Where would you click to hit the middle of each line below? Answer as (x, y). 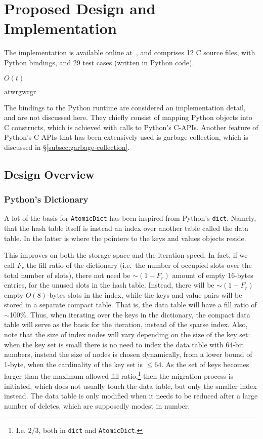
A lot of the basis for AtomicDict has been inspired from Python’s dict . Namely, (130, 218)
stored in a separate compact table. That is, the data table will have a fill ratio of (130, 305)
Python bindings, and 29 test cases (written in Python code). (99, 62)
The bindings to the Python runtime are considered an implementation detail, (125, 107)
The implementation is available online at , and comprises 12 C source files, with (130, 52)
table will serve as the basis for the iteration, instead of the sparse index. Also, (126, 324)
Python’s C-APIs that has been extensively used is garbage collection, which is (126, 137)
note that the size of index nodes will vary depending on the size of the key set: (127, 334)
